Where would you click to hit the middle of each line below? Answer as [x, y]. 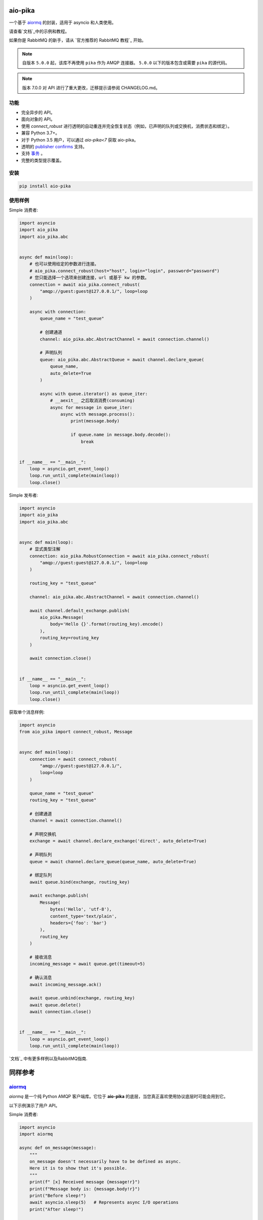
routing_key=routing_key [69, 638]
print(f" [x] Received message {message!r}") [85, 1182]
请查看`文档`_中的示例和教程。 [39, 31]
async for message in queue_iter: [91, 407]
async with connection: [58, 312]
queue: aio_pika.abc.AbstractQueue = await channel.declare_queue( [122, 359]
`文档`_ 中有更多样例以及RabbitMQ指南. [48, 1058]
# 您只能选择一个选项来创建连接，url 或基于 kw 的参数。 [89, 278]
